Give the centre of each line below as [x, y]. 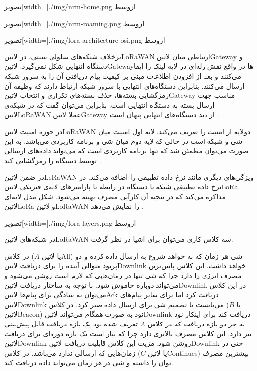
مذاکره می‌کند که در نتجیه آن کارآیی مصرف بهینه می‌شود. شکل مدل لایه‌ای [115, 196]
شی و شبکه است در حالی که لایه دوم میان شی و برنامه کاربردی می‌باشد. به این [124, 141]
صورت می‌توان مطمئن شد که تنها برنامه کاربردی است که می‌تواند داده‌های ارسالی [127, 151]
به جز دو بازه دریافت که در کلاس [196, 324]
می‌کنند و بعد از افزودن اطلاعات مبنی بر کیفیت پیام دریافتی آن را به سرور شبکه [123, 75]
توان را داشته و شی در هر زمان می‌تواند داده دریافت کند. [89, 362]
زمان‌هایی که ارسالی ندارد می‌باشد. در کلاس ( [73, 352]
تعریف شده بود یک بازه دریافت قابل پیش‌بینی [71, 324]
